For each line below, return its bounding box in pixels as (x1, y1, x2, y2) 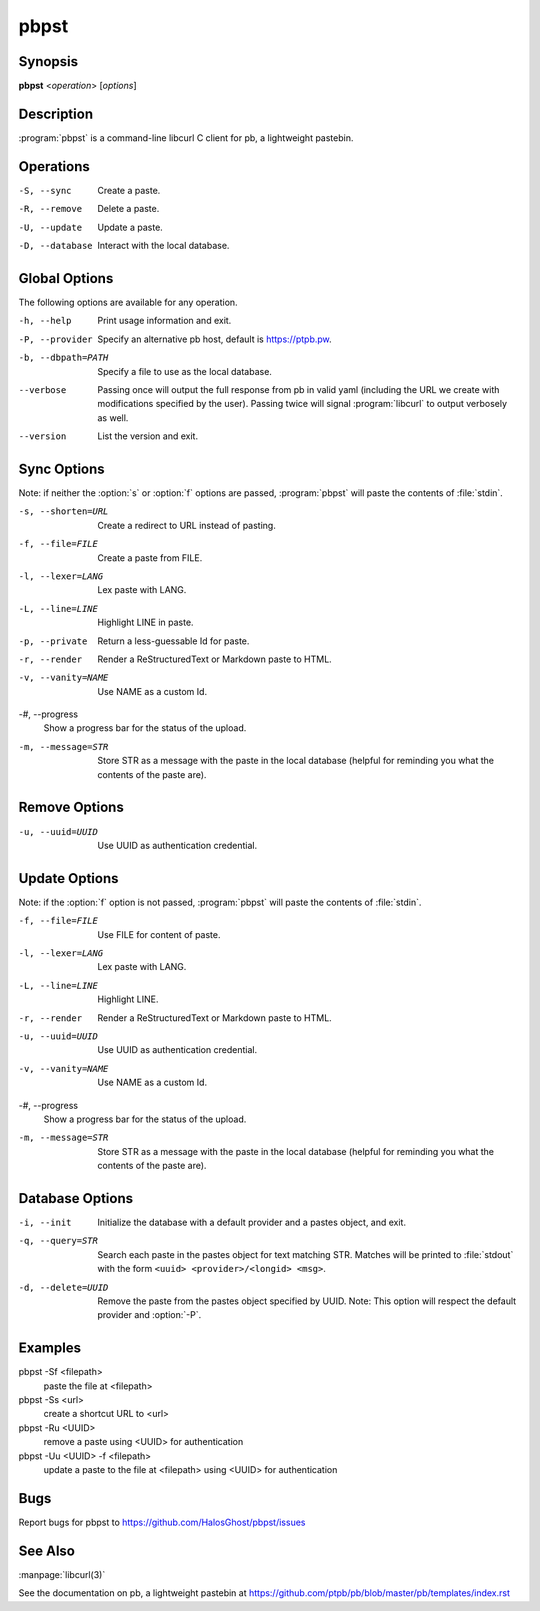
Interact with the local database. (97, 240, 230, 252)
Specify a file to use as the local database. (97, 365, 272, 377)
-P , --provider (18, 333, 94, 345)
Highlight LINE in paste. (97, 616, 194, 629)
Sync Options (18, 460, 105, 477)
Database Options (18, 1190, 134, 1207)
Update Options (18, 870, 119, 887)
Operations (18, 158, 90, 175)
